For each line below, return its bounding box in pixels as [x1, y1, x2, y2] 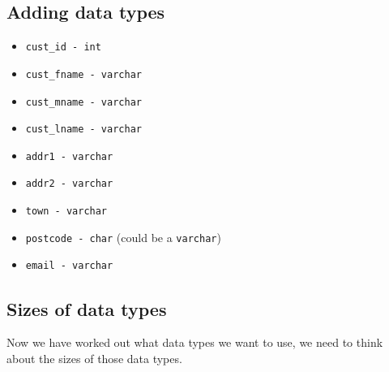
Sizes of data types [6, 296, 167, 321]
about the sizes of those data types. [6, 349, 182, 366]
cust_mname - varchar [25, 96, 142, 108]
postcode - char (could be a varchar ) [25, 228, 221, 245]
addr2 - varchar [25, 178, 113, 190]
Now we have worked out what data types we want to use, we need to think [6, 334, 383, 351]
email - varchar [25, 260, 113, 272]
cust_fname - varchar [25, 68, 142, 80]
